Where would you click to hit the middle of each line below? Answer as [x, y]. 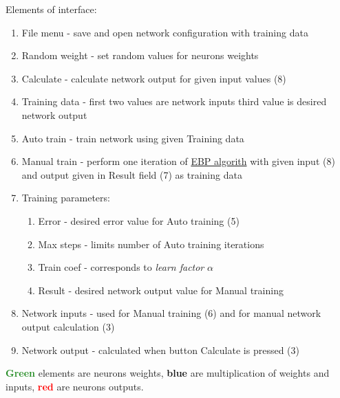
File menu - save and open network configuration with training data [165, 32]
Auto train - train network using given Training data [133, 138]
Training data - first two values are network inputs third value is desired [174, 101]
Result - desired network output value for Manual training [161, 290]
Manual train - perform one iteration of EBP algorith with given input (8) [178, 161]
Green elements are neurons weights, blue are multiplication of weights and [168, 373]
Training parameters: [66, 198]
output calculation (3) [68, 326]
